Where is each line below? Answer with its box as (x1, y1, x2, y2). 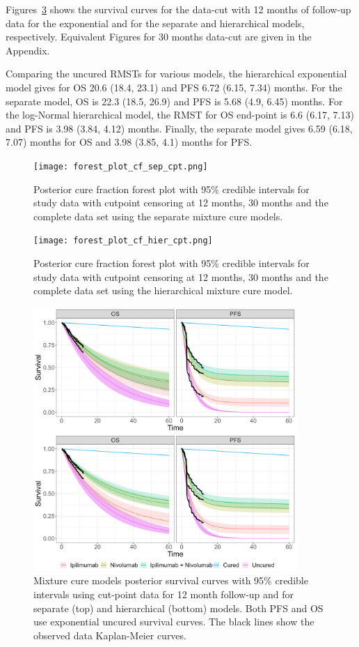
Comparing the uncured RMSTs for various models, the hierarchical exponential (6, 66, 347, 81)
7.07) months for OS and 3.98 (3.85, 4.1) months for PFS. (6, 135, 253, 149)
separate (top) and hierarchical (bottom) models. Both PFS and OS (33, 600, 324, 615)
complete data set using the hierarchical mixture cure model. (33, 283, 293, 298)
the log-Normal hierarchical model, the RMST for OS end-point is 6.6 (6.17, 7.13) (6, 107, 354, 122)
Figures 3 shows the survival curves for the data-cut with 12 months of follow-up (6, 2, 351, 16)
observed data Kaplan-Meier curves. (33, 627, 186, 642)
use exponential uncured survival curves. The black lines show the (33, 614, 314, 629)
